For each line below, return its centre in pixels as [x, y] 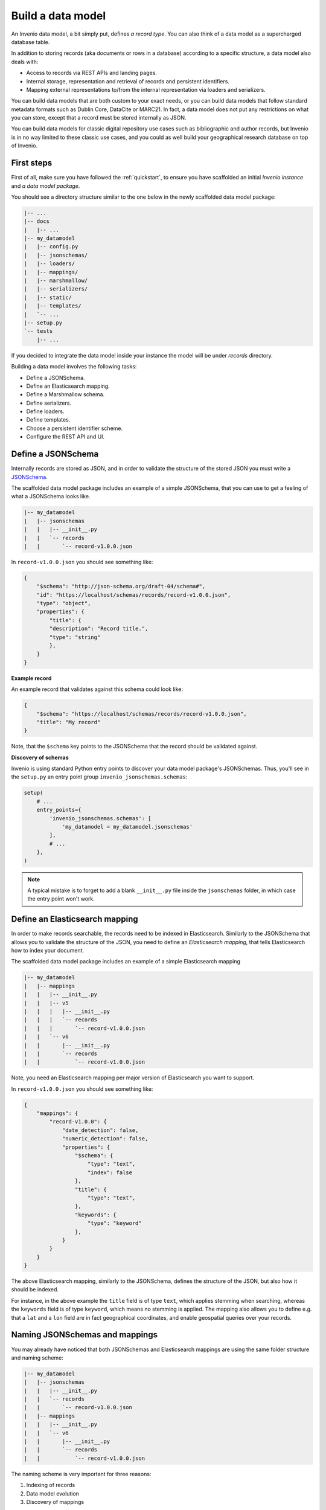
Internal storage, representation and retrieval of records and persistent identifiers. [128, 81]
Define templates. [48, 420]
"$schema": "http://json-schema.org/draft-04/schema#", [121, 586]
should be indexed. [35, 1290]
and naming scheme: [37, 1357]
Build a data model [59, 16]
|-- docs [37, 221]
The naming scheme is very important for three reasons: [81, 1474]
